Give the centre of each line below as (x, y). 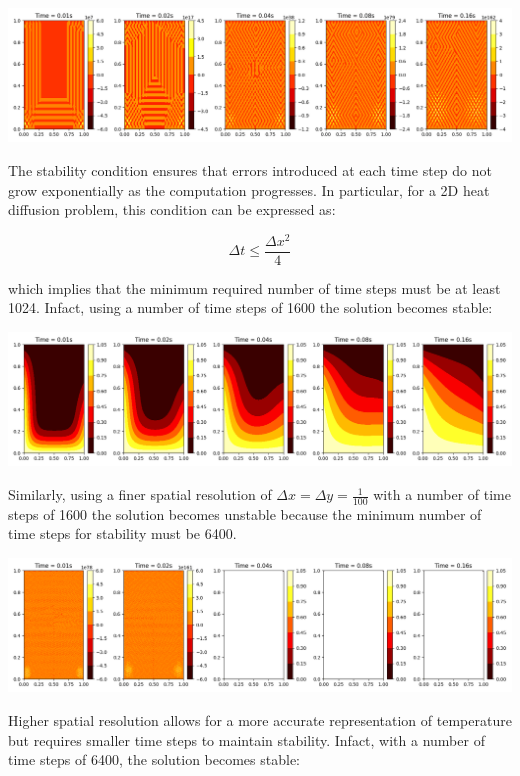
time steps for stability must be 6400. (122, 533)
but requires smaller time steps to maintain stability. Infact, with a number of (246, 739)
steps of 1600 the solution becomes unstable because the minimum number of (245, 513)
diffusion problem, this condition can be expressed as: (172, 209)
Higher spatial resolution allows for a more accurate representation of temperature (260, 719)
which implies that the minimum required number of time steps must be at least (254, 287)
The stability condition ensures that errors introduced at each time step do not (250, 169)
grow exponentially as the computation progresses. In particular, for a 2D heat (249, 189)
